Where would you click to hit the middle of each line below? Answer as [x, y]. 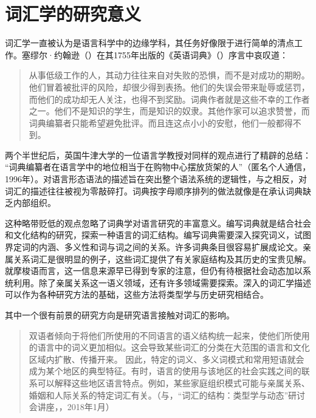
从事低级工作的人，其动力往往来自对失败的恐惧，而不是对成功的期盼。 [169, 75]
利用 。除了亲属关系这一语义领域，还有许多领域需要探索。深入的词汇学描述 [162, 282]
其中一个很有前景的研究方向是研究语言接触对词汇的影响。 [120, 315]
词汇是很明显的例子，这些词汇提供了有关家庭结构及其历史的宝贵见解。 [170, 259]
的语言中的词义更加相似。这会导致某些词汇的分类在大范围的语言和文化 [169, 347]
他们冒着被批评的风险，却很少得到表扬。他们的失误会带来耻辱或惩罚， [169, 87]
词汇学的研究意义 [73, 14]
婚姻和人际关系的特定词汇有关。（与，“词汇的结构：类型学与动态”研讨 [167, 395]
